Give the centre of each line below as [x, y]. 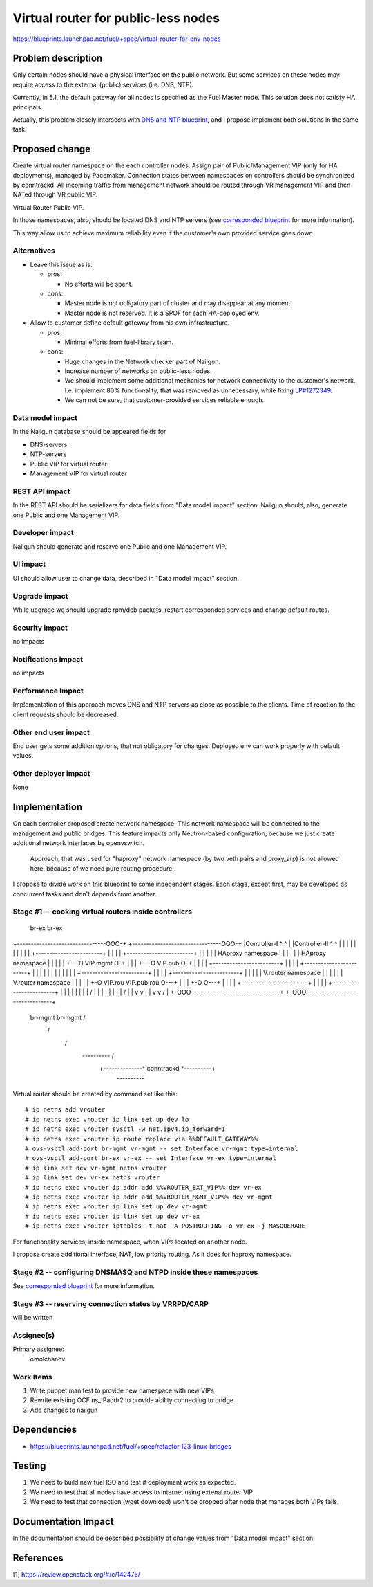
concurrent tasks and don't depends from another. [85, 894]
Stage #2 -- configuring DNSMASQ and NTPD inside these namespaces [135, 1272]
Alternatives [34, 251]
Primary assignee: [39, 1349]
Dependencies [45, 1430]
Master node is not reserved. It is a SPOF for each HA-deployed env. [162, 313]
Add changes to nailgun [64, 1410]
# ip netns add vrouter [65, 1110]
